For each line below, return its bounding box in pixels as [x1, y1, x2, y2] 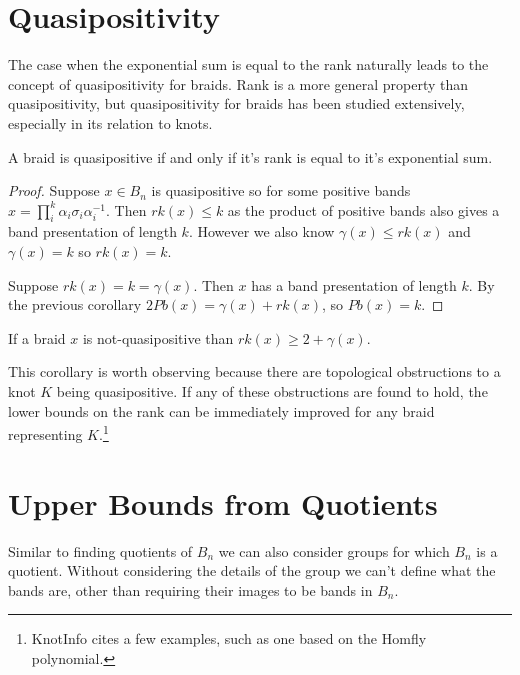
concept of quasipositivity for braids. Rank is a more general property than [8, 73, 469, 94]
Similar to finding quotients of [8, 540, 193, 561]
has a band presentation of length [251, 274, 457, 295]
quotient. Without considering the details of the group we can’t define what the [8, 560, 496, 581]
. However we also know [188, 221, 335, 242]
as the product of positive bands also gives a [227, 199, 500, 220]
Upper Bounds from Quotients [8, 482, 438, 523]
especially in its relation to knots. [8, 112, 213, 133]
